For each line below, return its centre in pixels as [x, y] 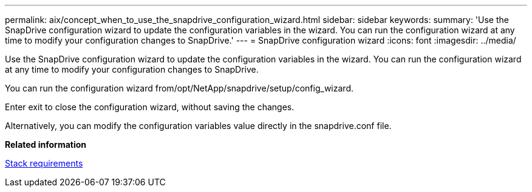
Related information [46, 144]
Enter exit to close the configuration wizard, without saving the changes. [150, 107]
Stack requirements [44, 163]
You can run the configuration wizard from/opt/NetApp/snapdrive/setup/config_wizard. [179, 88]
